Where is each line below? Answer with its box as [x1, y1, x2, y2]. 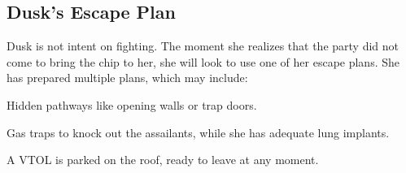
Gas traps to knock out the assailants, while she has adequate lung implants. [7, 123, 390, 141]
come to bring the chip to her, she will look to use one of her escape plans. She [7, 53, 399, 70]
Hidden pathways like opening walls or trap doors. [7, 96, 257, 113]
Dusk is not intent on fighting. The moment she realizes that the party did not [7, 37, 399, 54]
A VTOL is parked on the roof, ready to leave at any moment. [7, 151, 319, 168]
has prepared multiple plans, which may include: [7, 69, 248, 86]
